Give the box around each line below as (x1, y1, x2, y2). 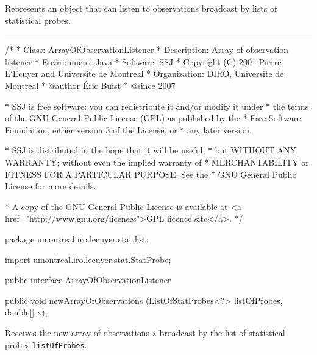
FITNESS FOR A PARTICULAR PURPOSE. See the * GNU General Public (5, 167, 296, 180)
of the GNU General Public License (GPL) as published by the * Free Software (5, 111, 301, 124)
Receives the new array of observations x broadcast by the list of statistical (5, 326, 285, 339)
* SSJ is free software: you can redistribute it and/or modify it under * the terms (5, 99, 309, 112)
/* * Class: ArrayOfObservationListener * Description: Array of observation (5, 43, 289, 56)
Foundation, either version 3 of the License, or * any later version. (5, 123, 252, 136)
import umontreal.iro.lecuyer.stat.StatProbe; (5, 253, 171, 265)
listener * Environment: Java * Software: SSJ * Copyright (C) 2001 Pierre (5, 55, 282, 68)
